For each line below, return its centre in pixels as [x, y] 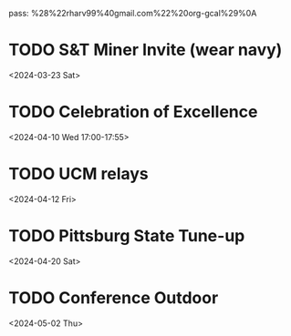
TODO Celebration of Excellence [133, 112]
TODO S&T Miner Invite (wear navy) [145, 50]
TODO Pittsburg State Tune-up [127, 236]
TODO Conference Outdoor [114, 297]
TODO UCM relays [79, 174]
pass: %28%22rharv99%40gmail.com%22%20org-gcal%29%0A [133, 13]
